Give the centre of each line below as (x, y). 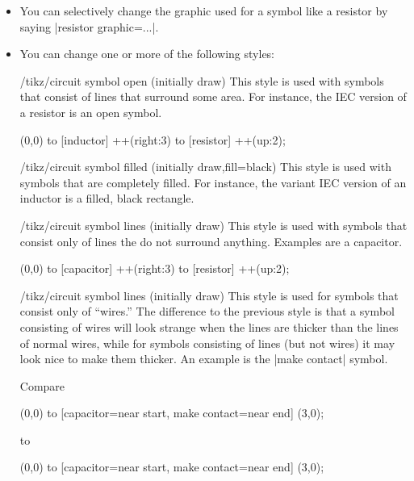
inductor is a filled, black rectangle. (107, 198)
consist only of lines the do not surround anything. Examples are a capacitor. (211, 241)
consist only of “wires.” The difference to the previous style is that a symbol (207, 311)
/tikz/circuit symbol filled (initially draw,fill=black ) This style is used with (205, 167)
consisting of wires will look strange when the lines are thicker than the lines (209, 326)
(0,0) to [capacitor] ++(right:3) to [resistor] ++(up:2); (155, 268)
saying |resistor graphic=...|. (89, 26)
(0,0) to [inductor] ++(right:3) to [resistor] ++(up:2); (153, 139)
